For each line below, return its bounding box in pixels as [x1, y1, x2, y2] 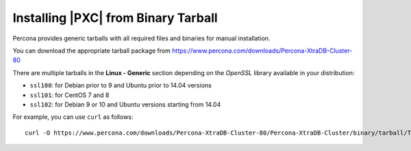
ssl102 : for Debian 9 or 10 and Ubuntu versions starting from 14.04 [29, 100, 221, 109]
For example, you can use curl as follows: [12, 113, 134, 121]
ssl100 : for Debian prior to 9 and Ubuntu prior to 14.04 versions [29, 81, 212, 90]
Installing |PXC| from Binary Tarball [12, 10, 219, 25]
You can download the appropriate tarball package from [12, 46, 171, 55]
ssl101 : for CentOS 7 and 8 [29, 91, 110, 99]
